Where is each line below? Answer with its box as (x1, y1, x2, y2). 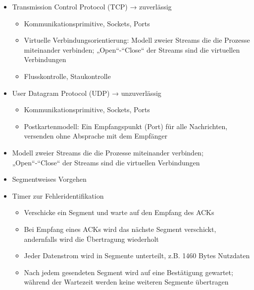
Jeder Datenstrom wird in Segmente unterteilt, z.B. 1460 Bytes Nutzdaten (24, 250, 250, 261)
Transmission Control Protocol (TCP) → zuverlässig (12, 1, 172, 11)
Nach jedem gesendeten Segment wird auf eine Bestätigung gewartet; (24, 267, 233, 277)
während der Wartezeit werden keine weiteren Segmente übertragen (24, 277, 229, 287)
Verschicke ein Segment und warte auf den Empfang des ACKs (24, 207, 214, 217)
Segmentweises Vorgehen (12, 174, 87, 184)
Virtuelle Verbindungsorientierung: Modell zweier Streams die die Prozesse (24, 35, 250, 45)
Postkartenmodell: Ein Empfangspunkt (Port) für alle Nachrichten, (24, 121, 228, 131)
